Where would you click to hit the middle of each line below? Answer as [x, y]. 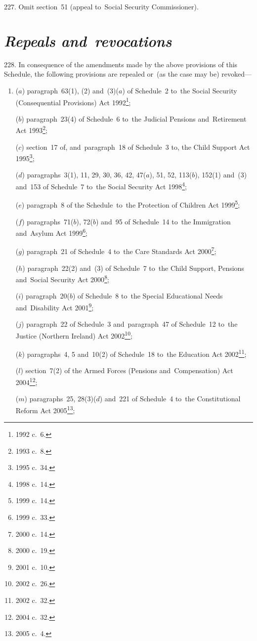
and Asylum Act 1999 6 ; [51, 232]
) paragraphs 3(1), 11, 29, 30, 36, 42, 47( [84, 175]
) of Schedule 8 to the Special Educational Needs [148, 296]
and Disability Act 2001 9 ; [55, 307]
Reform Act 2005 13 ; [45, 409]
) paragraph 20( [45, 296]
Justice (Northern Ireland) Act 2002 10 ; [74, 335]
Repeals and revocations [88, 41]
